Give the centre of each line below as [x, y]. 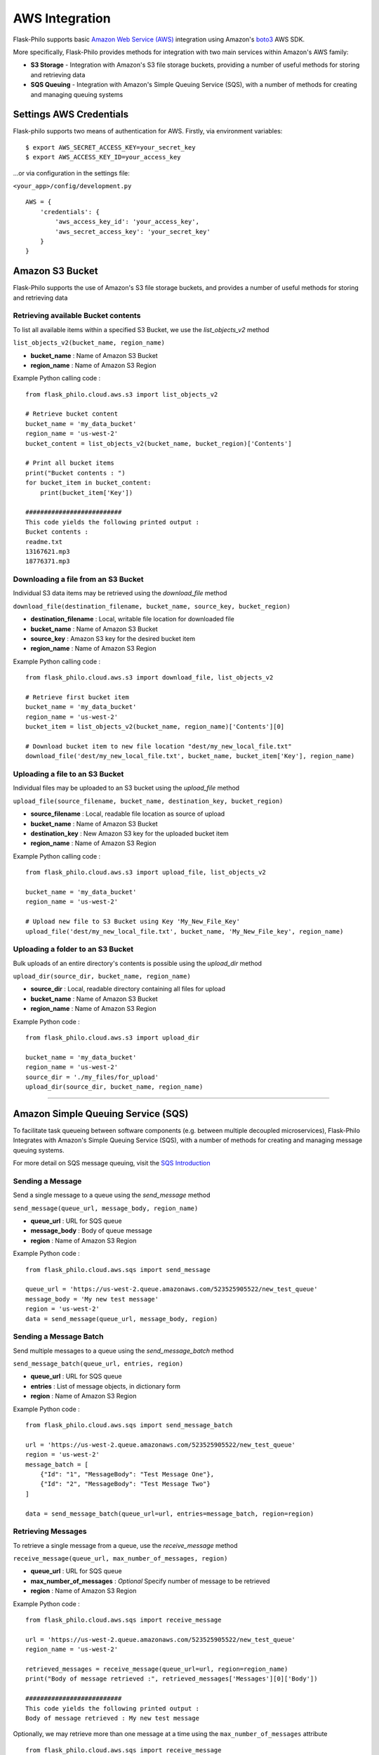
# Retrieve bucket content [72, 414]
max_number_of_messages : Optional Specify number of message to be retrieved [150, 1581]
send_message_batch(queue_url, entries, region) [98, 1364]
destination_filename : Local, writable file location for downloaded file [133, 619]
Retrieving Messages [50, 1532]
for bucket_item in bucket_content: [88, 483]
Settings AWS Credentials [71, 115]
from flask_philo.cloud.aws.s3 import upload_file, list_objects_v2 [146, 873]
